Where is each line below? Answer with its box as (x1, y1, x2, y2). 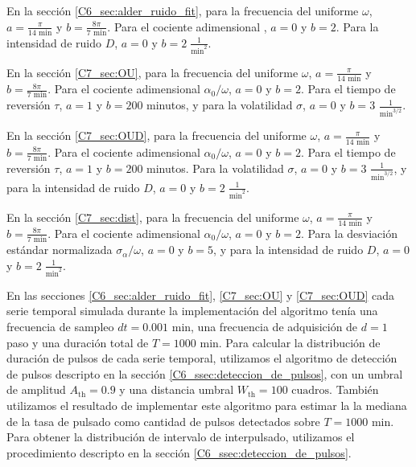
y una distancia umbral (119, 381, 234, 398)
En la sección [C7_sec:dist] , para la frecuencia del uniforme (6, 208, 299, 225)
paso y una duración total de (6, 334, 149, 350)
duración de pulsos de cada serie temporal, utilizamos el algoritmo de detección (6, 350, 397, 367)
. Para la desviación (300, 224, 398, 241)
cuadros (291, 385, 330, 397)
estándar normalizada (6, 241, 113, 258)
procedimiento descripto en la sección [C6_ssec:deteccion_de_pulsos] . (6, 444, 352, 461)
